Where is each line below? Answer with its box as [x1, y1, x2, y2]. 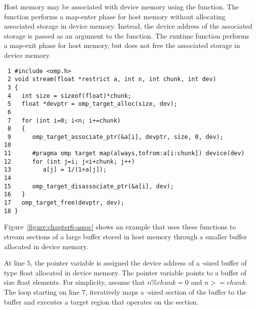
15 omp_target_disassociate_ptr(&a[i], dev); [4, 182, 174, 190]
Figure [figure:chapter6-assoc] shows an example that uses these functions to [4, 221, 236, 232]
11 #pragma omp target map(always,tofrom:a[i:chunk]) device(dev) [4, 150, 245, 157]
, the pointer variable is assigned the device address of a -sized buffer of [30, 258, 247, 268]
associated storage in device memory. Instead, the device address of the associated [4, 21, 253, 31]
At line [4, 258, 25, 268]
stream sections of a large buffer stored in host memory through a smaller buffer [4, 231, 247, 241]
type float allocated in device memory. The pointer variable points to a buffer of [4, 267, 247, 277]
